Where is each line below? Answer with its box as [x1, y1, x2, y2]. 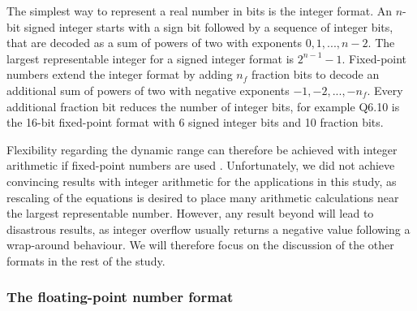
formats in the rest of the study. [6, 252, 166, 269]
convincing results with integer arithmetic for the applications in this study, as [6, 172, 397, 189]
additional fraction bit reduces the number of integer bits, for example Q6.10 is [6, 97, 400, 114]
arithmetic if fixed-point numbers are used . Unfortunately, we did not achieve [6, 157, 395, 174]
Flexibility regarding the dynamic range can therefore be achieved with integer [6, 140, 398, 158]
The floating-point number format [6, 287, 234, 307]
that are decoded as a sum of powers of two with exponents [6, 34, 302, 51]
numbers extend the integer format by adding [6, 66, 233, 83]
